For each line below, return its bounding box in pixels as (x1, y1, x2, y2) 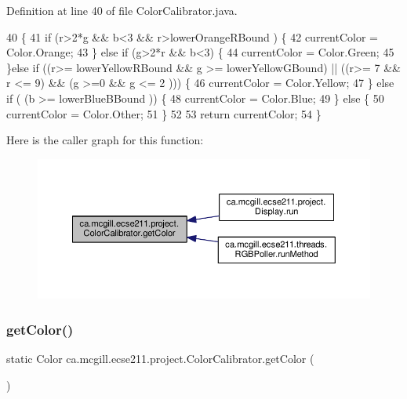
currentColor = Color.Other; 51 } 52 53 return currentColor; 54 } (6, 105, 322, 122)
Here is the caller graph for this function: (6, 132, 204, 148)
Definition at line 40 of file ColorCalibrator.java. (6, 2, 238, 18)
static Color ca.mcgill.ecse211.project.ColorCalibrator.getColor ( (6, 350, 314, 366)
